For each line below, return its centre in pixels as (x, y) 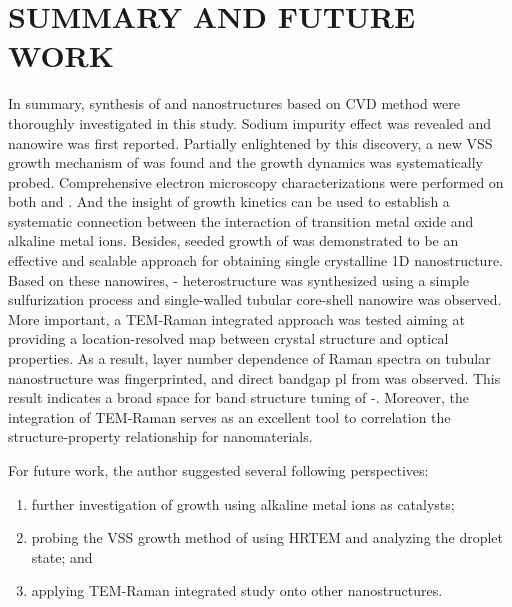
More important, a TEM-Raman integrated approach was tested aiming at (236, 318)
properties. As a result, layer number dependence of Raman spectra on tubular (249, 358)
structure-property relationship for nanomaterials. (160, 436)
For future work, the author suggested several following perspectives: (218, 470)
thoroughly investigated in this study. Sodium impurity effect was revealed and (250, 122)
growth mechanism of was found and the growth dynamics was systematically (245, 162)
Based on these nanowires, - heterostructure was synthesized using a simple (239, 279)
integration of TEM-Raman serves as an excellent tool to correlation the (229, 416)
